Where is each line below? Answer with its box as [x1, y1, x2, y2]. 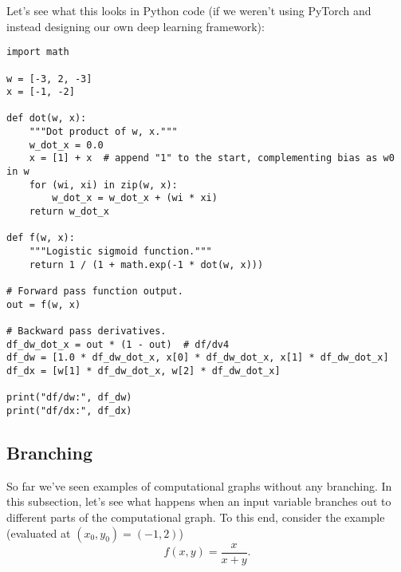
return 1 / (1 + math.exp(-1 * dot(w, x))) [29, 258, 264, 270]
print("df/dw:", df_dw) [6, 392, 132, 404]
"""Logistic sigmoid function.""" [29, 246, 212, 258]
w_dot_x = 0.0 [29, 139, 104, 151]
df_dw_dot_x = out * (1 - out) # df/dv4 [6, 338, 230, 350]
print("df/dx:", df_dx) [6, 404, 132, 416]
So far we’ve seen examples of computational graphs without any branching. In [6, 477, 392, 494]
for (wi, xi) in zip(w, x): [29, 179, 178, 191]
